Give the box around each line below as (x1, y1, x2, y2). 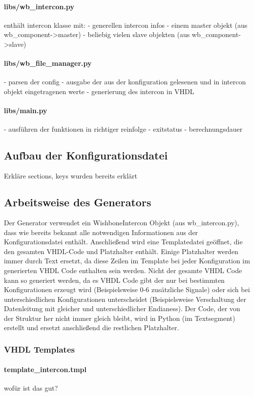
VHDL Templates (4, 343, 75, 355)
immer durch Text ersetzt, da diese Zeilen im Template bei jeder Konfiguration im (4, 256, 250, 266)
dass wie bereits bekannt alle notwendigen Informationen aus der (4, 227, 198, 237)
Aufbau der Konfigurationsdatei (4, 148, 168, 163)
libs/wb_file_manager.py (4, 58, 92, 68)
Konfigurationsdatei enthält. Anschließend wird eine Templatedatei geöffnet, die (4, 237, 243, 247)
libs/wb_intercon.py (4, 1, 74, 11)
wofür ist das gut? (4, 382, 58, 393)
